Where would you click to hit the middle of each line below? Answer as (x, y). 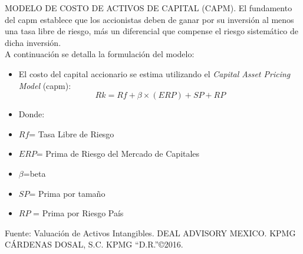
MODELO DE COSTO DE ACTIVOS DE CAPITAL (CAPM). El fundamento (149, 8)
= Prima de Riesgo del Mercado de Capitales (118, 154)
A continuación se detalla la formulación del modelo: (100, 54)
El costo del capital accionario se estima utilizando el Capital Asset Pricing (154, 73)
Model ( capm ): (45, 85)
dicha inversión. (33, 42)
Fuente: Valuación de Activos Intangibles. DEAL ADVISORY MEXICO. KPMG (150, 232)
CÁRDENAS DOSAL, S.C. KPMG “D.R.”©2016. (94, 244)
